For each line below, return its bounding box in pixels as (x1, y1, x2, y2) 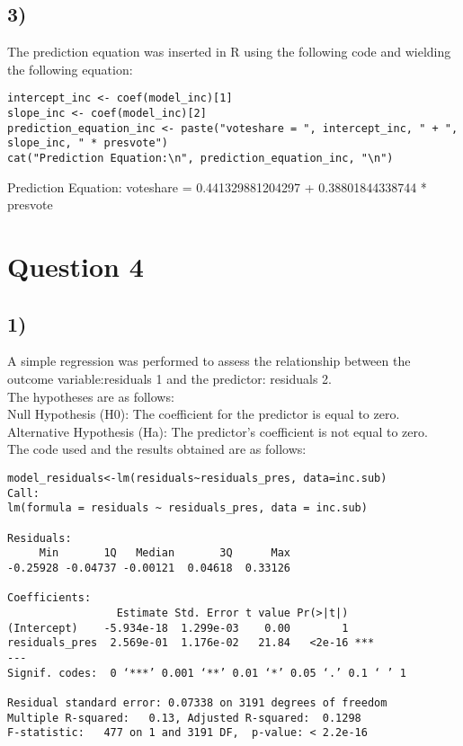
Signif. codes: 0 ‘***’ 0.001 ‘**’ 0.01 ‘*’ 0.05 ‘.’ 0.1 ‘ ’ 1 (7, 666, 406, 679)
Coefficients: (7, 591, 92, 605)
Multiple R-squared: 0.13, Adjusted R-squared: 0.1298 (7, 711, 361, 724)
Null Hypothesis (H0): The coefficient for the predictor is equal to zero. (7, 404, 400, 423)
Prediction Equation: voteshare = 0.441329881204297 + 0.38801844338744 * (7, 177, 427, 196)
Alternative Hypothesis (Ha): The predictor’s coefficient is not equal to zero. (7, 422, 428, 440)
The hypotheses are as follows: (7, 386, 174, 405)
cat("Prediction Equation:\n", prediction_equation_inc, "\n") (7, 152, 394, 165)
